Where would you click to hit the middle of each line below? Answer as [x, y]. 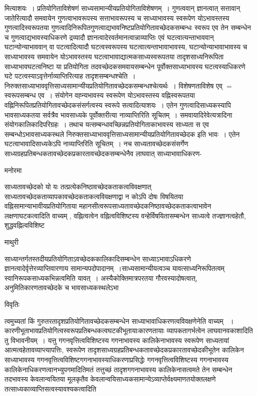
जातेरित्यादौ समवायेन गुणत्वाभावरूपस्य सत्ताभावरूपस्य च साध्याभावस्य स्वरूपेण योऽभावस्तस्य [117, 18]
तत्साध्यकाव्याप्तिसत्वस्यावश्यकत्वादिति [51, 388]
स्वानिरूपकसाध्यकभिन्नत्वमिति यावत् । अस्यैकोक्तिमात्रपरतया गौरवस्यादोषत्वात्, [101, 278]
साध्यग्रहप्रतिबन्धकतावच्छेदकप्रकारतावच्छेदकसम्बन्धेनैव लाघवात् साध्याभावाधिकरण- [103, 153]
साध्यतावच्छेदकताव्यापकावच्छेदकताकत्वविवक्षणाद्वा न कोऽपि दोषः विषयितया [94, 196]
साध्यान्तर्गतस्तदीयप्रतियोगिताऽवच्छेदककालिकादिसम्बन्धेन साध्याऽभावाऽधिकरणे [98, 258]
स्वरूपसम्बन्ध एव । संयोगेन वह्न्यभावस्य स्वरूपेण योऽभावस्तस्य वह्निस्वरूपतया [100, 95]
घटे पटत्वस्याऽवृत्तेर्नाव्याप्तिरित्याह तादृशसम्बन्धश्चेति [66, 76]
